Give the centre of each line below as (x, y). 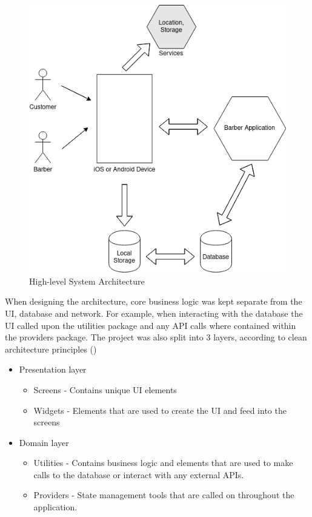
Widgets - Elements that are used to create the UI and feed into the (160, 410)
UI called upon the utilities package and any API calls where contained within (151, 325)
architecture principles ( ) (51, 349)
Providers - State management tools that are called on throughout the (164, 495)
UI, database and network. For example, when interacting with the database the (154, 313)
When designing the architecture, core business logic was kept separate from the (154, 301)
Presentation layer (53, 369)
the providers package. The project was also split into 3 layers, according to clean (156, 337)
